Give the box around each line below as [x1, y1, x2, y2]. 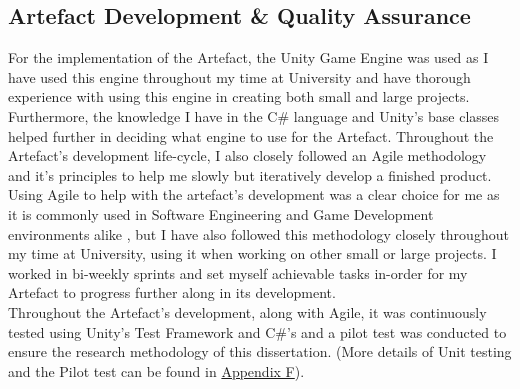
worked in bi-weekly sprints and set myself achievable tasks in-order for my [8, 262, 468, 283]
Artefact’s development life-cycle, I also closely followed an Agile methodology [8, 145, 487, 166]
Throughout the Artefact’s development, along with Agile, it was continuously [8, 301, 487, 322]
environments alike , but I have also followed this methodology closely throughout [8, 223, 509, 244]
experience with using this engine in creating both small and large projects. [8, 86, 470, 107]
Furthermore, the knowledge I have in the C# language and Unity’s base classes [8, 105, 500, 126]
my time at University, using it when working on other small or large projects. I [8, 243, 497, 264]
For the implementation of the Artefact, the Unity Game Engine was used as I [8, 47, 489, 68]
